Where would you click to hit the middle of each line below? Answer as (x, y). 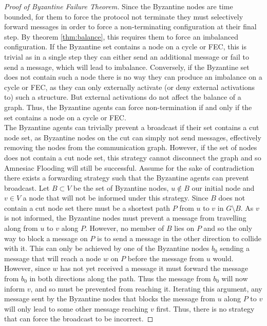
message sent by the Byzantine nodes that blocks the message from (110, 298)
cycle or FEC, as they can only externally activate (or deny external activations (129, 87)
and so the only (228, 228)
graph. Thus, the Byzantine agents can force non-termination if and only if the (128, 107)
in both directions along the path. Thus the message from (120, 278)
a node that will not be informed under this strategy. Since (116, 198)
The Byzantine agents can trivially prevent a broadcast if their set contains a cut (132, 127)
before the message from (166, 258)
